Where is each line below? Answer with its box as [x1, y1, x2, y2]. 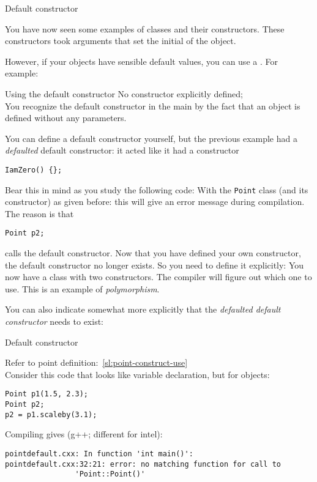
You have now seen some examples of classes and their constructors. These [5, 22, 285, 35]
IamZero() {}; [5, 165, 62, 174]
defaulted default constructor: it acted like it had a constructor [5, 144, 239, 157]
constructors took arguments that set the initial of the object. [5, 34, 236, 47]
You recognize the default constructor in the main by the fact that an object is [5, 99, 300, 112]
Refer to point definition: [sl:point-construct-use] [5, 356, 188, 369]
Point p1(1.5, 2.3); [5, 390, 89, 399]
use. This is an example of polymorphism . [5, 282, 160, 295]
